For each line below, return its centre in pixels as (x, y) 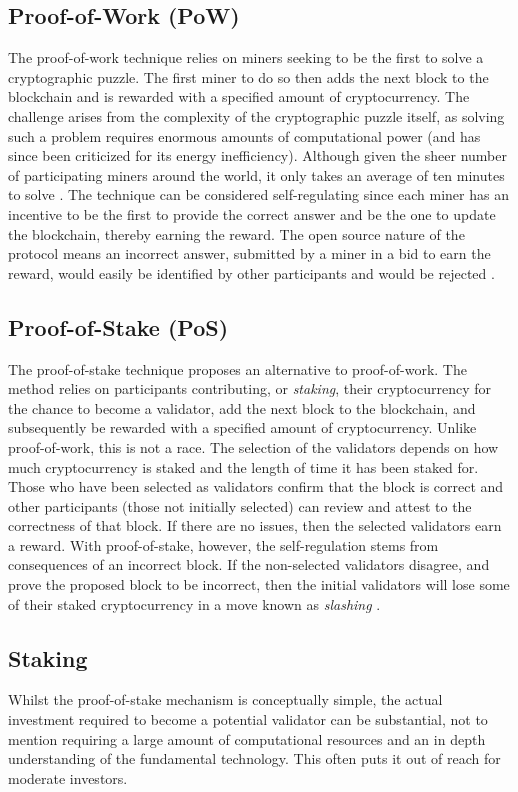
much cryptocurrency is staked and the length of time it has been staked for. (243, 466)
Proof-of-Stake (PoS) (118, 326)
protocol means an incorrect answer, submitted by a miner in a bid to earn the (249, 253)
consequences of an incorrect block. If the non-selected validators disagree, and (249, 564)
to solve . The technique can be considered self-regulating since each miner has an (258, 194)
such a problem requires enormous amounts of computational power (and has (244, 135)
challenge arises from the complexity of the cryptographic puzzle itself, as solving (256, 115)
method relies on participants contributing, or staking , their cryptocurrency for (249, 388)
